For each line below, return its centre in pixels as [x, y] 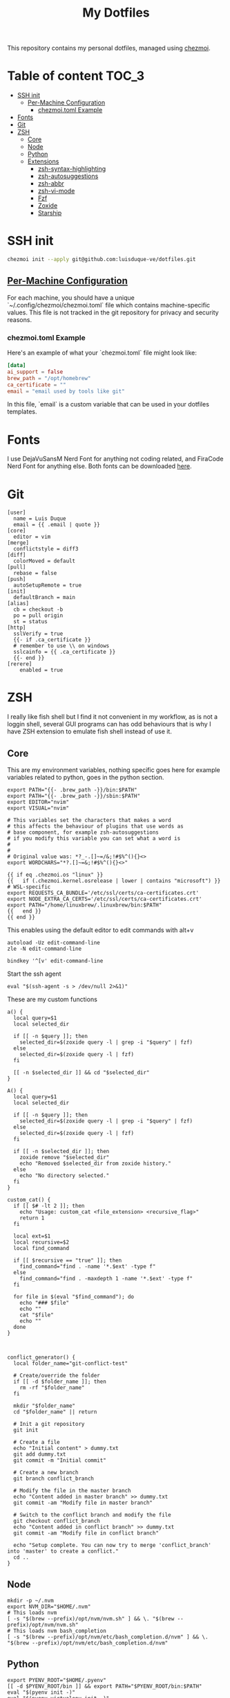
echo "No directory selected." [65, 1176]
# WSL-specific [29, 887]
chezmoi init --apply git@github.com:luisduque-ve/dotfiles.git [102, 260]
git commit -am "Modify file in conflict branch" [86, 1533]
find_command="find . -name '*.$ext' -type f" [88, 1267]
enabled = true [41, 670]
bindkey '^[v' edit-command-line [55, 961]
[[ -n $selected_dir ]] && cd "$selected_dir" [82, 1073]
